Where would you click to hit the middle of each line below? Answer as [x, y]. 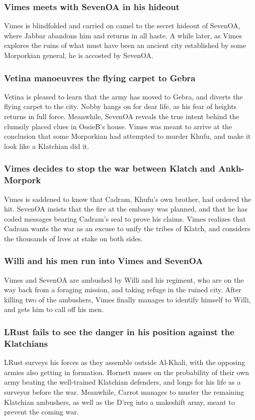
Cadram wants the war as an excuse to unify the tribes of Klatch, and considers [127, 228]
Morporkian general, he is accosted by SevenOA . [79, 55]
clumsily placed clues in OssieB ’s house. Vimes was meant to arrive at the [118, 126]
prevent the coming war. [41, 412]
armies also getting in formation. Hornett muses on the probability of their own [127, 372]
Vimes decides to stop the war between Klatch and [110, 168]
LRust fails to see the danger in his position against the [119, 332]
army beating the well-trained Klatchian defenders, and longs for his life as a [122, 382]
